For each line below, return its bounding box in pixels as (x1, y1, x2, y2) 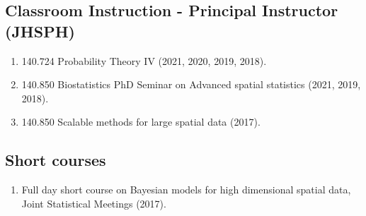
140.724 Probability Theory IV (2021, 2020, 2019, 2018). (21, 53, 267, 68)
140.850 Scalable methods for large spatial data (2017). (21, 114, 261, 129)
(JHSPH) (5, 20, 75, 42)
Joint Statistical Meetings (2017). (21, 196, 166, 210)
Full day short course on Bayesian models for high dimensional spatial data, (21, 182, 351, 197)
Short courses (5, 149, 106, 171)
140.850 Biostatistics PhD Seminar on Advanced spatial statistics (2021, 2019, (21, 77, 361, 92)
